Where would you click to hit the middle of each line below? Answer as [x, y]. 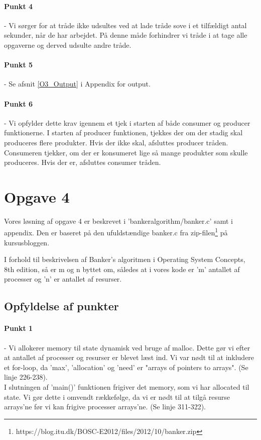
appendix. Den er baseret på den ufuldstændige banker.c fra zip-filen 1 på [116, 232]
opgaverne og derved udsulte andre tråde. [68, 45]
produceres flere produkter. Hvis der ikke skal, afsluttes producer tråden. [116, 142]
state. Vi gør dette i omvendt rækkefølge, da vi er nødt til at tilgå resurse [117, 397]
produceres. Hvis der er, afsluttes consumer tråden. [83, 162]
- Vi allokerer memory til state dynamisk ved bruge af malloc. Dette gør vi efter [127, 347]
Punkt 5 [19, 65]
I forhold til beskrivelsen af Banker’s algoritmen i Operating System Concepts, [125, 259]
